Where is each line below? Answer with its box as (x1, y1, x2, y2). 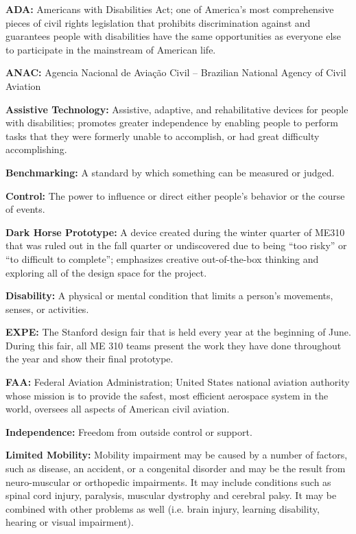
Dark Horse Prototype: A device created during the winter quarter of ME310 (5, 224, 345, 239)
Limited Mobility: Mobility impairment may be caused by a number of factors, (5, 448, 348, 462)
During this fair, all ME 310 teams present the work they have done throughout (5, 338, 342, 352)
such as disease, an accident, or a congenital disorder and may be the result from (5, 461, 346, 476)
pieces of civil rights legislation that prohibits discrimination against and (5, 15, 311, 30)
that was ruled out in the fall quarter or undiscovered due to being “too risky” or (5, 238, 347, 253)
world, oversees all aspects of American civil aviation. (5, 402, 230, 416)
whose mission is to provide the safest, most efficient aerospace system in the (5, 388, 329, 402)
